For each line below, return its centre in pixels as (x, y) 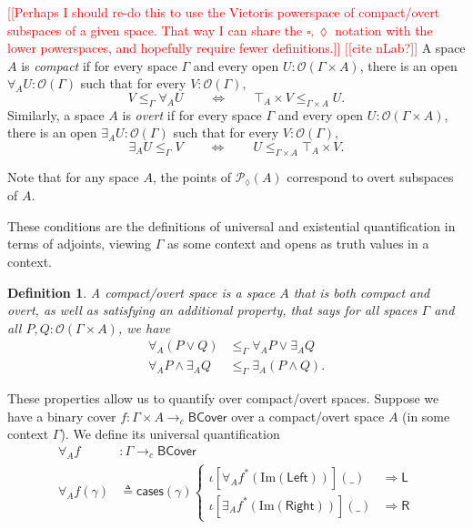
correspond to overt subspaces (370, 176)
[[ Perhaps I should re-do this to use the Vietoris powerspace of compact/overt (224, 12)
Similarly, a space (56, 114)
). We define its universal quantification (170, 434)
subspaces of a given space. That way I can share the (155, 30)
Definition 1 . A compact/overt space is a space (141, 292)
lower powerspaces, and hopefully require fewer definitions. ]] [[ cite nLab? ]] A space (236, 48)
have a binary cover (62, 416)
